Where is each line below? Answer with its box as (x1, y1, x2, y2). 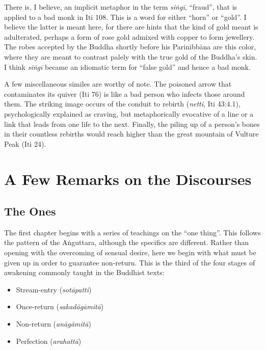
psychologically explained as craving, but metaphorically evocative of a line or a (4, 108, 254, 119)
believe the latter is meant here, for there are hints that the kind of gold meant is (4, 21, 258, 32)
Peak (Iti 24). (4, 138, 46, 149)
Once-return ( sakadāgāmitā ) (16, 301, 104, 312)
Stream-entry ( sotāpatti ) (16, 284, 92, 294)
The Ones (4, 203, 56, 219)
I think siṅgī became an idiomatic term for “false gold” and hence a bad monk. (4, 61, 251, 72)
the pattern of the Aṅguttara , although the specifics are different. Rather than (4, 237, 249, 248)
